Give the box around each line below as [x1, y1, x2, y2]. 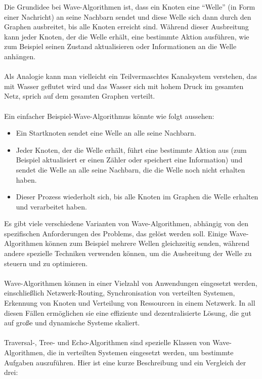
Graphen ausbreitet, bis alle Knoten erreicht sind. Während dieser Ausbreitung [4, 21, 249, 32]
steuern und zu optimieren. [4, 258, 88, 268]
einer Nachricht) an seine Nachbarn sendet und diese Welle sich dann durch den [4, 11, 251, 22]
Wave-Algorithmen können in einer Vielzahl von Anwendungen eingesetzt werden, [4, 277, 257, 288]
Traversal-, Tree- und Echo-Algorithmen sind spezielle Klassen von [4, 337, 210, 348]
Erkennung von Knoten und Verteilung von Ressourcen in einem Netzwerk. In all [4, 298, 255, 308]
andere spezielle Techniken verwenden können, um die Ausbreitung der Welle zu [4, 248, 252, 259]
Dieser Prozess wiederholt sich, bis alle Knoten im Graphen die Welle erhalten [16, 191, 258, 202]
